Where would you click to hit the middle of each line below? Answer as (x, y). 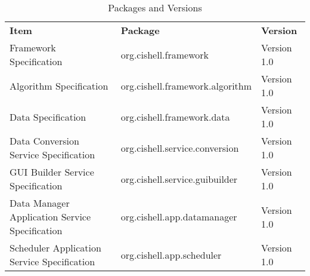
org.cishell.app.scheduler (171, 254)
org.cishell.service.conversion (180, 148)
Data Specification (48, 116)
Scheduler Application (55, 248)
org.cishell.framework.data (175, 116)
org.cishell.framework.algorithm (186, 85)
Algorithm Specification (59, 85)
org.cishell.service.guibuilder (179, 179)
